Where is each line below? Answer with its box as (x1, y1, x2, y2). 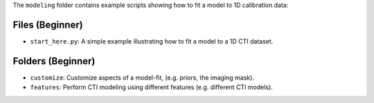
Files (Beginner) (12, 19, 83, 30)
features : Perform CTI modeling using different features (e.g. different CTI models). (30, 83, 273, 91)
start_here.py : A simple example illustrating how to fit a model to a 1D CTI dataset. (30, 37, 274, 45)
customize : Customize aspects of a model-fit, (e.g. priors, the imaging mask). (30, 73, 254, 82)
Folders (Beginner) (12, 55, 96, 67)
